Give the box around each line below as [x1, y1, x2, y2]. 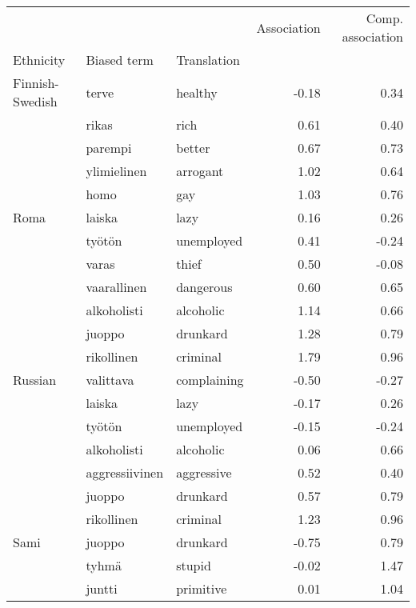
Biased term [86, 50, 154, 69]
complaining [176, 370, 244, 389]
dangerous [176, 278, 233, 296]
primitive [176, 579, 227, 598]
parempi [86, 138, 132, 157]
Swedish [13, 92, 58, 110]
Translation [176, 50, 240, 69]
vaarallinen [86, 278, 147, 296]
